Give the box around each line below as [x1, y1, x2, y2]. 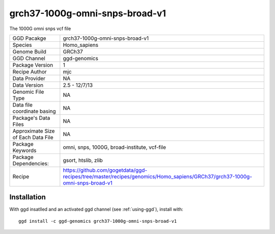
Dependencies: [12, 160, 49, 167]
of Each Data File [12, 134, 53, 141]
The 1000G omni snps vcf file [9, 25, 71, 32]
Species [12, 41, 32, 48]
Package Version [12, 61, 53, 68]
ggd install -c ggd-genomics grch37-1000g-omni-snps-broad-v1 [18, 218, 177, 224]
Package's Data [12, 114, 50, 121]
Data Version [12, 82, 44, 89]
